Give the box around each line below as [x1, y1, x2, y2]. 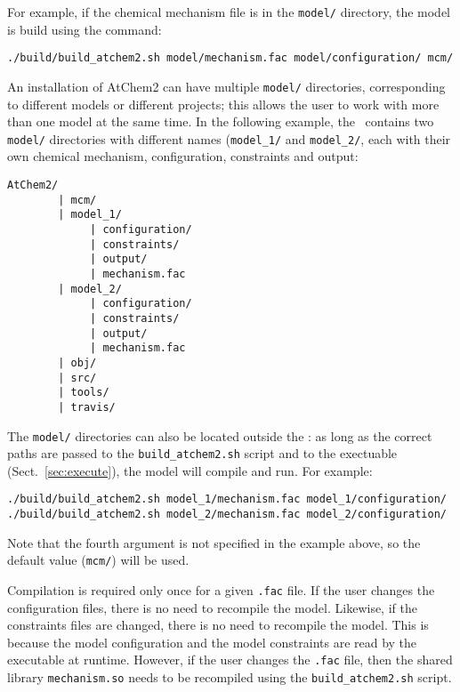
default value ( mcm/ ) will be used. [7, 551, 190, 569]
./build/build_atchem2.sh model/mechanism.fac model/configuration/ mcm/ [7, 52, 454, 65]
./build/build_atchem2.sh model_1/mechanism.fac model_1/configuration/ [7, 493, 447, 506]
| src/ [58, 371, 97, 384]
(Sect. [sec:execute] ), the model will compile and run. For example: [7, 461, 373, 479]
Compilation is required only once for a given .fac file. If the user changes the [7, 580, 435, 599]
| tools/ [58, 386, 109, 399]
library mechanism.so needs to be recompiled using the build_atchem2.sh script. [7, 668, 452, 687]
